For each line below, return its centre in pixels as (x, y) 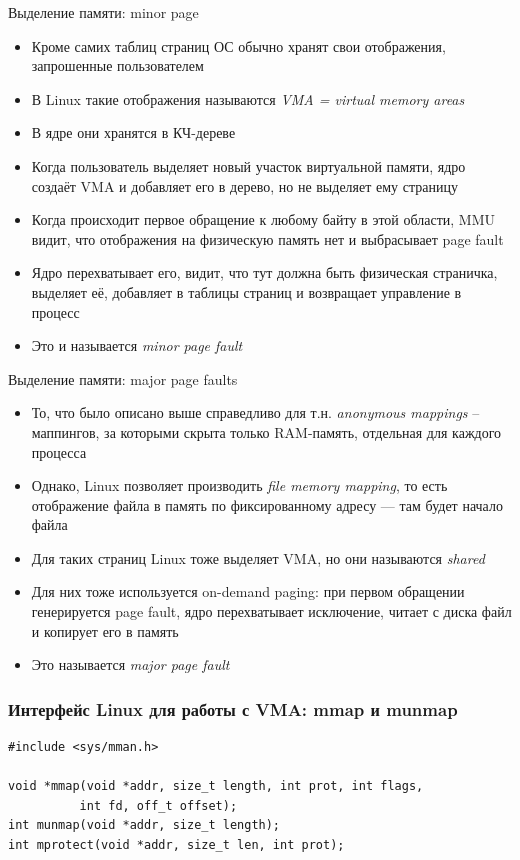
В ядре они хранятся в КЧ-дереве (133, 132)
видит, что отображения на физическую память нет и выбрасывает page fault (267, 238)
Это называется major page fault (130, 664)
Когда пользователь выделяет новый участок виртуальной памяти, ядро (248, 165)
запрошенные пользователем (117, 65)
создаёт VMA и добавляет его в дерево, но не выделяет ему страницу (244, 185)
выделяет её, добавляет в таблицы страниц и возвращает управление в (246, 291)
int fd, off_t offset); (158, 805)
